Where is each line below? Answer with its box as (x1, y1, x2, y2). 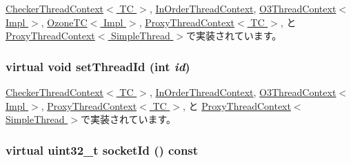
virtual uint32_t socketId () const (6, 141, 199, 158)
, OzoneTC (41, 15, 88, 29)
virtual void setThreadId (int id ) (6, 57, 190, 75)
